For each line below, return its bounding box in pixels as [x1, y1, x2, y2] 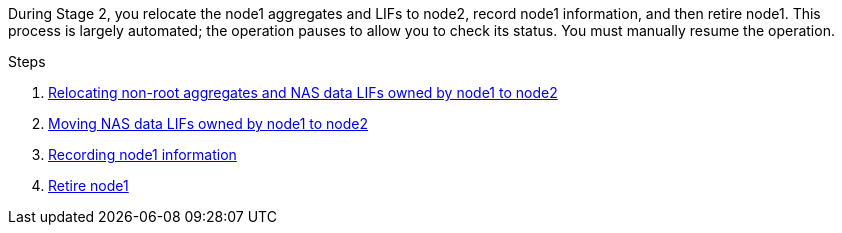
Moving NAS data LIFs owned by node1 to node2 [48, 115, 369, 132]
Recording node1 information [48, 146, 237, 163]
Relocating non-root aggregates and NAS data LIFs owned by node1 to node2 [48, 84, 558, 101]
